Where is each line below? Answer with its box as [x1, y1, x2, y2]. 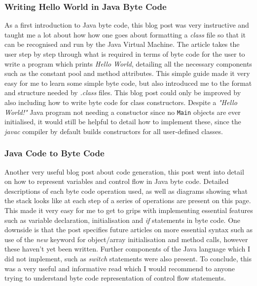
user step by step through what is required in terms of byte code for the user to [4, 49, 245, 59]
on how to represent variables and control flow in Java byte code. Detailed [4, 176, 229, 186]
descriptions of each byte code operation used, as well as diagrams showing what [4, 185, 248, 196]
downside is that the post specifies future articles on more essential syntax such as [4, 224, 253, 235]
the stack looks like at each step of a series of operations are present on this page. [4, 195, 251, 206]
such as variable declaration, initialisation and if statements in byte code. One [4, 214, 241, 225]
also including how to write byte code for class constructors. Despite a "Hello [4, 97, 237, 107]
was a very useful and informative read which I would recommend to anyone [4, 263, 235, 273]
